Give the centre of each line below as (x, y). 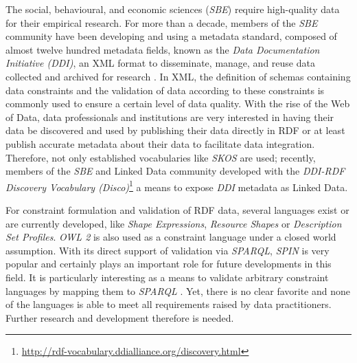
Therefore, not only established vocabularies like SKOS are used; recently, (161, 157)
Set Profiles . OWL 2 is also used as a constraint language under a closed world (171, 237)
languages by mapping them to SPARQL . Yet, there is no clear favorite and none (178, 290)
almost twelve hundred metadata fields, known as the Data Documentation (163, 49)
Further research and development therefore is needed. (120, 317)
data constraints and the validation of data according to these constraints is (165, 90)
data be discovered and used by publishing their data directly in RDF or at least (175, 130)
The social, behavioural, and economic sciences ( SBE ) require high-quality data (173, 9)
